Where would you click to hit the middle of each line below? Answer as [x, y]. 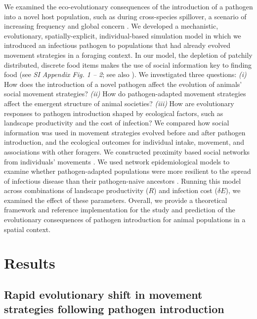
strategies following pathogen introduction [114, 309]
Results [30, 263]
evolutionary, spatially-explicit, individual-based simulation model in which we [123, 35]
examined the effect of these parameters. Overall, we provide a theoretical [116, 200]
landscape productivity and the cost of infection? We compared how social [117, 123]
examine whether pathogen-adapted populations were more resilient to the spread [128, 171]
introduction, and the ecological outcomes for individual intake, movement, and [124, 142]
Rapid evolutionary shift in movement [103, 295]
